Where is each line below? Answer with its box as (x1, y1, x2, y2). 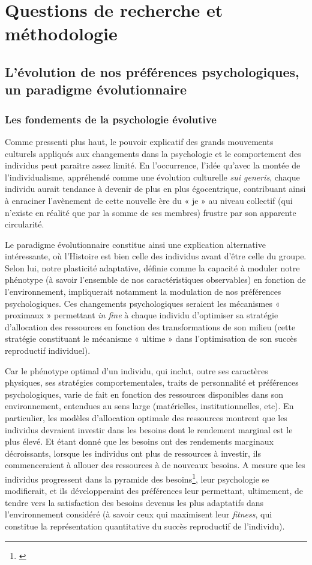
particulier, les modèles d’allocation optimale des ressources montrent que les (5, 412, 287, 424)
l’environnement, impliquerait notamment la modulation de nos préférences (5, 285, 281, 298)
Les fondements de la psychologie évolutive (5, 111, 217, 126)
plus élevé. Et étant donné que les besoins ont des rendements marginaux (5, 435, 274, 448)
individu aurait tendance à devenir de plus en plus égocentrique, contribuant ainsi (5, 182, 306, 195)
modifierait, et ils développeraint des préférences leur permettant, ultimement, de (5, 484, 304, 497)
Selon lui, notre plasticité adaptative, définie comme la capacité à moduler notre (5, 261, 300, 274)
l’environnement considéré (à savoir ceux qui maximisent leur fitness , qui (5, 508, 272, 520)
